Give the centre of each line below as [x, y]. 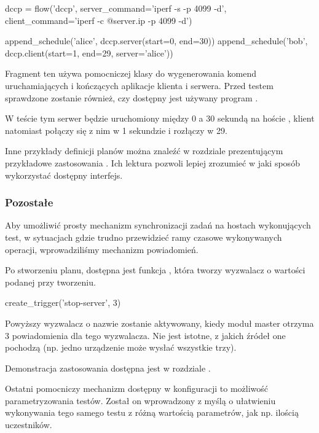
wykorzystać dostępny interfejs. [64, 175]
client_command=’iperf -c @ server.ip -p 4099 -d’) [99, 20]
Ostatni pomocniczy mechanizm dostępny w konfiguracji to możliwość [137, 388]
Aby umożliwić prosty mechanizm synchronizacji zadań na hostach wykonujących [158, 225]
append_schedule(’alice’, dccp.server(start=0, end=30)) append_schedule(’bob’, [156, 41]
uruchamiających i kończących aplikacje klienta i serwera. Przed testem [139, 85]
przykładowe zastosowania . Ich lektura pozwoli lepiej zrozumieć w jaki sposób [152, 162]
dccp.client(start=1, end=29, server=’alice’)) [89, 53]
